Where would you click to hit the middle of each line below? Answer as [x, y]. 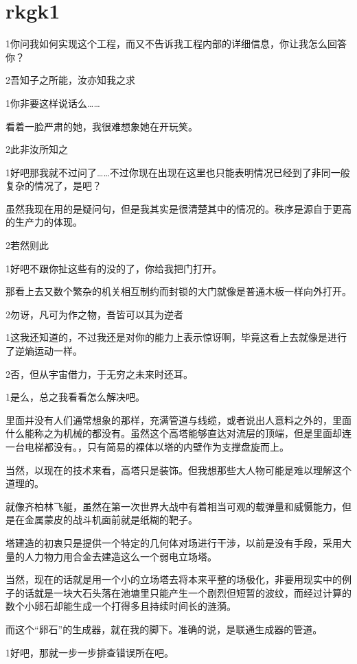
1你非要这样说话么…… [53, 103]
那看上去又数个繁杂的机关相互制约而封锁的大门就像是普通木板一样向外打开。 [178, 291]
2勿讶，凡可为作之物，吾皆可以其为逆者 [94, 314]
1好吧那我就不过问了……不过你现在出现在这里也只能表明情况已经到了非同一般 [178, 172]
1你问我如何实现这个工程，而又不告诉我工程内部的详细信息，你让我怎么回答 [176, 44]
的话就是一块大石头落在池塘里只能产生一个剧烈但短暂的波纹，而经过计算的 [183, 592]
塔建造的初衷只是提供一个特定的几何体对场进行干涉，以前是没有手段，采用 [174, 542]
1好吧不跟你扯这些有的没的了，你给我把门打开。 [114, 268]
